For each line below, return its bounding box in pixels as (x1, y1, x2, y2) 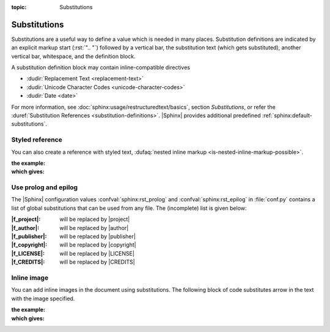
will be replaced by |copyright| (59, 241, 137, 248)
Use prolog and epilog (11, 183, 78, 192)
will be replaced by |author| (59, 224, 129, 231)
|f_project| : (11, 215, 41, 223)
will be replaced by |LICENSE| (59, 250, 134, 257)
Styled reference (11, 135, 62, 144)
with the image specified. (11, 295, 75, 302)
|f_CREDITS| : (11, 258, 45, 265)
